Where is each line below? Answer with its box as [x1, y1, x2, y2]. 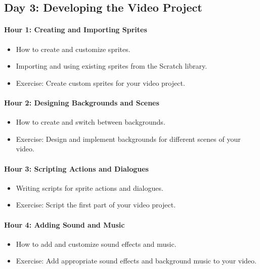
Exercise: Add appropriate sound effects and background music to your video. [16, 255, 256, 266]
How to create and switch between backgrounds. [16, 117, 165, 127]
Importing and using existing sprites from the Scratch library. [16, 61, 207, 71]
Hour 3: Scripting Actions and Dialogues [4, 163, 149, 174]
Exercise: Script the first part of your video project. [16, 199, 176, 210]
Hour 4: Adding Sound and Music [4, 219, 125, 230]
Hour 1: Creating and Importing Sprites [4, 24, 147, 35]
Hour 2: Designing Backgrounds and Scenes [4, 97, 159, 107]
